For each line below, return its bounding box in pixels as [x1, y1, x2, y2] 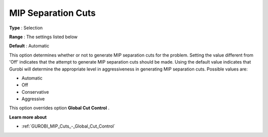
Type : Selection [9, 25, 43, 31]
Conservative [21, 89, 49, 95]
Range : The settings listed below [9, 34, 78, 40]
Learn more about [9, 114, 47, 120]
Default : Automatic [9, 43, 50, 49]
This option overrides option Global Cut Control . [9, 105, 110, 111]
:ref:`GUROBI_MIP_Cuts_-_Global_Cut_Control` [21, 123, 116, 129]
